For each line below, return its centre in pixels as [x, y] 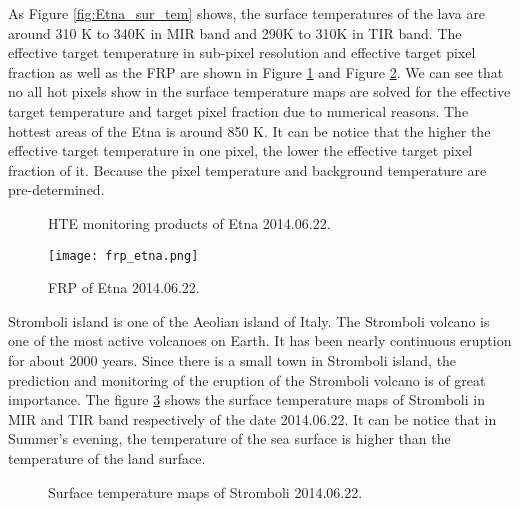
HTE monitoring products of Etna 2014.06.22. [189, 222]
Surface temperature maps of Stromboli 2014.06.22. [205, 491]
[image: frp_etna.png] [123, 255]
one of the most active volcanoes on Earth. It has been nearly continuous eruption [260, 340]
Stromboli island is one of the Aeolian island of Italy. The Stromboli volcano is [249, 320]
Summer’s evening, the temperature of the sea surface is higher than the [229, 438]
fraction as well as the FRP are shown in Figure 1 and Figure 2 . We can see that [256, 71]
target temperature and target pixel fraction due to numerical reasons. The [238, 110]
